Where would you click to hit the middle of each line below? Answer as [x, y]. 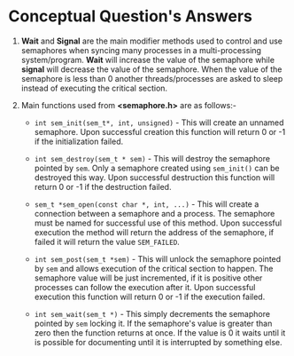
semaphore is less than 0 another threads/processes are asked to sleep [152, 78]
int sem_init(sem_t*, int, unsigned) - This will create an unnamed [159, 123]
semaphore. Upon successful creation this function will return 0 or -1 [160, 131]
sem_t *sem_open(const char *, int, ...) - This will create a [147, 204]
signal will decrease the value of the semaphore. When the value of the [151, 69]
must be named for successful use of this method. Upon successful [158, 223]
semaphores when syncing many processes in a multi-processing [141, 50]
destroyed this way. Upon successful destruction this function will [155, 177]
